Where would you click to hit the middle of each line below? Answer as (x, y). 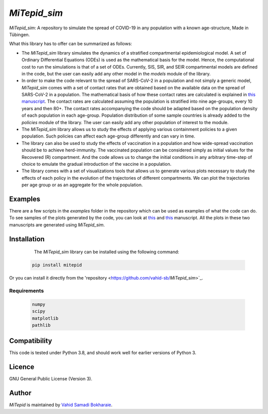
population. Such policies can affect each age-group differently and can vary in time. (108, 136)
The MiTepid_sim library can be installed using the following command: (107, 252)
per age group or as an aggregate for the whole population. (82, 185)
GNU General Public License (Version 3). (51, 379)
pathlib (41, 325)
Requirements (27, 290)
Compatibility (31, 341)
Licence (22, 367)
